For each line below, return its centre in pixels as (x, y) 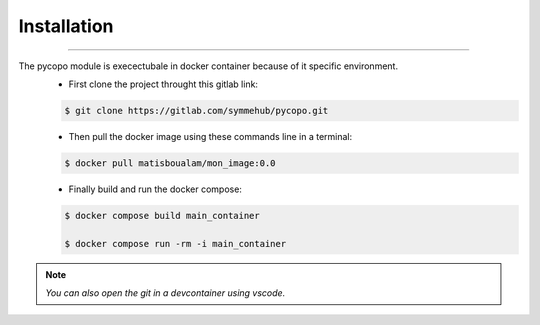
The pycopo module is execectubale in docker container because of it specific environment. (208, 66)
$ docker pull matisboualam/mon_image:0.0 (170, 163)
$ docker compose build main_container (162, 215)
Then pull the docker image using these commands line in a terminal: (210, 136)
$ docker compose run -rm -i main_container (175, 243)
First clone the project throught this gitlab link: (163, 84)
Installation (66, 26)
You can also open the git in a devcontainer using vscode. (165, 293)
